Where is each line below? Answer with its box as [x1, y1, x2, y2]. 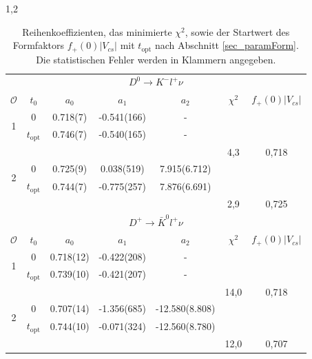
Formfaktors [12, 38, 64, 52]
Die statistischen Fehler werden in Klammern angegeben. [36, 52, 276, 66]
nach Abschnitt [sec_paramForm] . [155, 38, 299, 52]
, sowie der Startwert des [185, 24, 290, 39]
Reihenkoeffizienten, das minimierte [22, 24, 172, 39]
